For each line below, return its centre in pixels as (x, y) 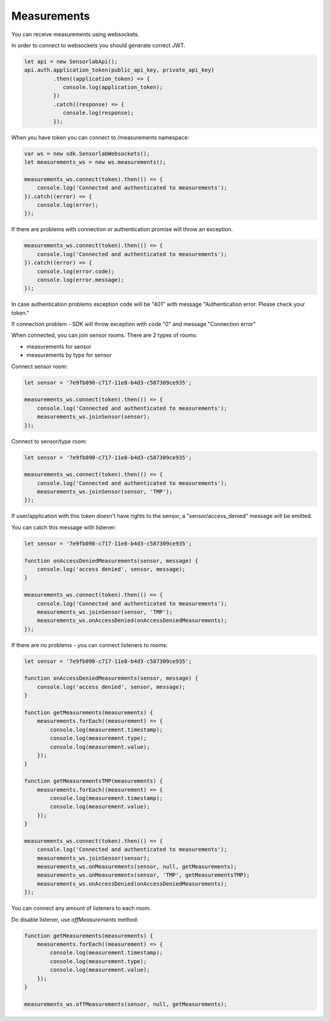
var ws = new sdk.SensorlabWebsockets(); (87, 154)
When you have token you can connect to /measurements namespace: (100, 137)
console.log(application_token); (113, 87)
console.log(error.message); (81, 280)
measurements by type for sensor (69, 355)
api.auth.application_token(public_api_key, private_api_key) (119, 70)
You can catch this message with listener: (64, 527)
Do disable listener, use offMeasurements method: (75, 919)
